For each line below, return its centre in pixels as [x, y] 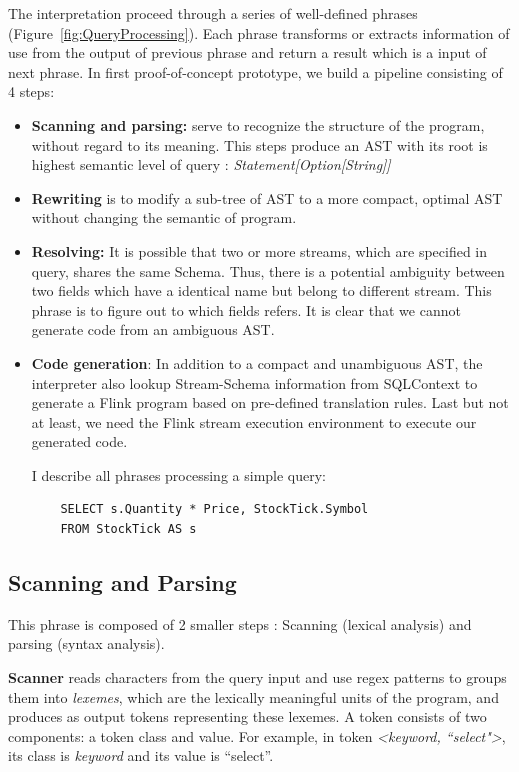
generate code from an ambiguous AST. [153, 329]
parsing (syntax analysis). [86, 643]
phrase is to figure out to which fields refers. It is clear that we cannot [246, 309]
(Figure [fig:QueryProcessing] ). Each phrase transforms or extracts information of [259, 32]
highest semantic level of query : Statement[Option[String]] [211, 164]
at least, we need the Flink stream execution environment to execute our [254, 421]
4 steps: [31, 91]
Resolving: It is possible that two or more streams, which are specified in [259, 250]
